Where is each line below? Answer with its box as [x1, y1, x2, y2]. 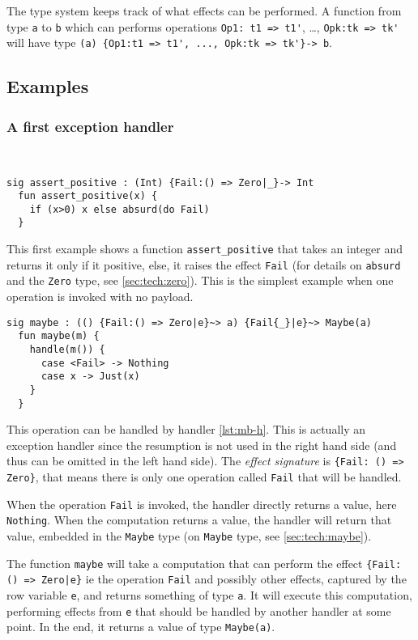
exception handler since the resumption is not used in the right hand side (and [6, 436, 397, 453]
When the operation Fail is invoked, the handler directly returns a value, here [6, 495, 397, 512]
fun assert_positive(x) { [18, 190, 158, 202]
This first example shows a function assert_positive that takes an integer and [6, 240, 403, 257]
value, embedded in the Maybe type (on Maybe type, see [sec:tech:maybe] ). [6, 528, 372, 545]
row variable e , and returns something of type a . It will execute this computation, [6, 587, 412, 604]
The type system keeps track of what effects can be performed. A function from [6, 2, 402, 19]
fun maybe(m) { [18, 330, 100, 342]
